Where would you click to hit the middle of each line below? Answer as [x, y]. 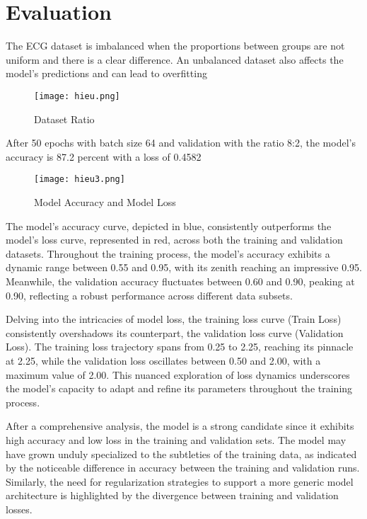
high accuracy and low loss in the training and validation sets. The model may [176, 439]
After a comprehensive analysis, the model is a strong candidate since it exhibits [180, 426]
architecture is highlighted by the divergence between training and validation [172, 495]
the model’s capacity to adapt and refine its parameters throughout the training [179, 388]
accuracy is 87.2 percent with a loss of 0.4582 [104, 156]
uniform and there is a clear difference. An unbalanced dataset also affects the [175, 59]
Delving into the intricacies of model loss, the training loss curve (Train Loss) [174, 319]
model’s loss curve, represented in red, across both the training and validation [174, 240]
